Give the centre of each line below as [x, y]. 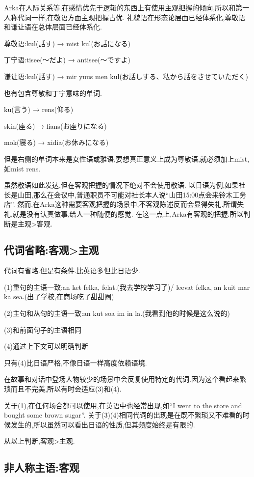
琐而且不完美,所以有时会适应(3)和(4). [63, 389]
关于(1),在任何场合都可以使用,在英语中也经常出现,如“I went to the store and [123, 405]
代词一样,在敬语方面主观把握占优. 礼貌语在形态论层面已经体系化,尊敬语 [131, 17]
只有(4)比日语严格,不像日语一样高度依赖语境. [76, 362]
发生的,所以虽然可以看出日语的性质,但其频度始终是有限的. [103, 424]
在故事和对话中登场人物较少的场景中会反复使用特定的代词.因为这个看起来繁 [125, 379]
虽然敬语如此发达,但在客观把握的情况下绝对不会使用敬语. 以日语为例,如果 [121, 185]
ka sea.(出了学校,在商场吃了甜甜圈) [59, 296]
